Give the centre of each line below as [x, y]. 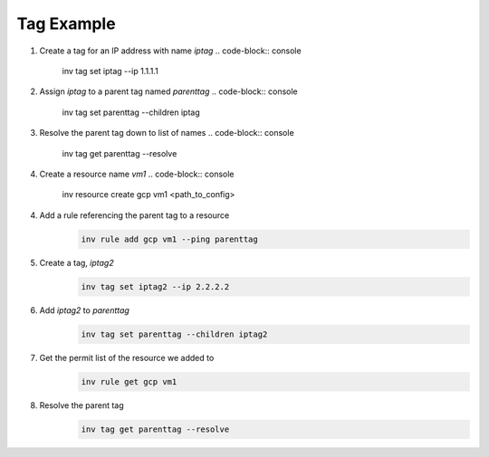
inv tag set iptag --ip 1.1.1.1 [110, 71]
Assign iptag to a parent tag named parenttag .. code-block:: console [168, 91]
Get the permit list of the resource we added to [127, 357]
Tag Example [67, 24]
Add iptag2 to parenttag [85, 310]
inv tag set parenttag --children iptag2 [174, 334]
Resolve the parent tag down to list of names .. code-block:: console [167, 133]
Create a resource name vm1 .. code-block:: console [137, 174]
